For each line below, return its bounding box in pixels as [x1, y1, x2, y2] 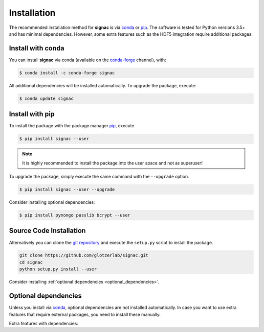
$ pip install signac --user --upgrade [19, 187, 115, 192]
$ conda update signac [19, 95, 74, 101]
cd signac [19, 260, 43, 265]
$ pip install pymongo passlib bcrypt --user [19, 213, 131, 218]
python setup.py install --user [19, 266, 97, 272]
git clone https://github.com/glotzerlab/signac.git [19, 253, 149, 258]
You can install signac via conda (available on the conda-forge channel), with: [9, 57, 166, 63]
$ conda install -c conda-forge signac [19, 70, 115, 75]
